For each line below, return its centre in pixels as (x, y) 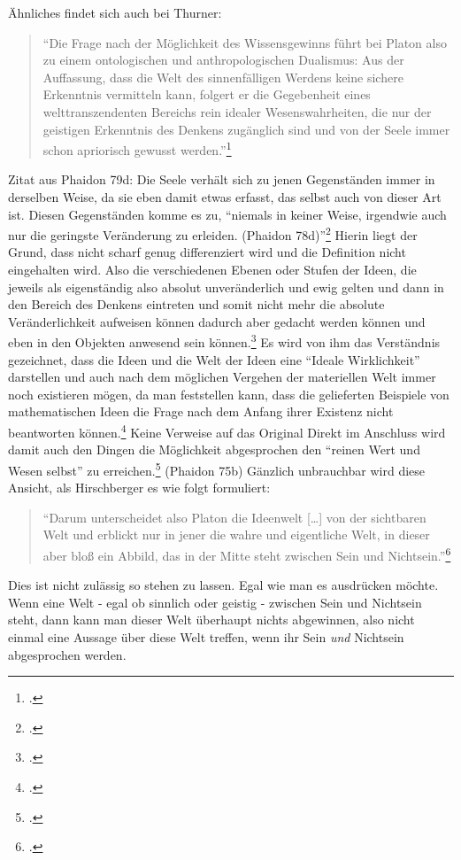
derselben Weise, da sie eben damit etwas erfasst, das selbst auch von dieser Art (225, 197)
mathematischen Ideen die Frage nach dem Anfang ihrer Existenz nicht (201, 411)
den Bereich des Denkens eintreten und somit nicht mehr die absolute (196, 304)
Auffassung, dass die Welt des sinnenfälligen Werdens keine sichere (223, 77)
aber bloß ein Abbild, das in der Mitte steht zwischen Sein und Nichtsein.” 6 (247, 554)
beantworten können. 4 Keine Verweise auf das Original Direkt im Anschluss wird (227, 431)
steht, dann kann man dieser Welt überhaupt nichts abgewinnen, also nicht (211, 620)
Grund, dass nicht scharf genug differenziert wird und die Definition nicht (207, 252)
